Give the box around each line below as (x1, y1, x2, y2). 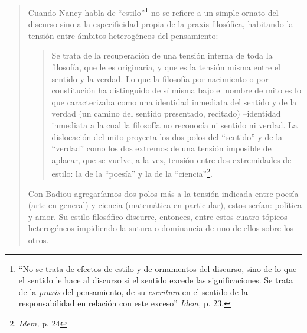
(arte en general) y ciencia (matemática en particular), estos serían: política (28, 199, 302, 211)
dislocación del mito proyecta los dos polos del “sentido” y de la (51, 130, 283, 143)
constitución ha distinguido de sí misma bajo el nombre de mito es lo (51, 84, 301, 96)
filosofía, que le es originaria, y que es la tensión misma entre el (51, 61, 281, 73)
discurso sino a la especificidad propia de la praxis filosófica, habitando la (28, 18, 293, 30)
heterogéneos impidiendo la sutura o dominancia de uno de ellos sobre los (28, 222, 294, 234)
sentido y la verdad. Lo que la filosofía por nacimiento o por (51, 72, 269, 85)
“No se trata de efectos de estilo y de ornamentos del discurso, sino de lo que (18, 262, 297, 274)
